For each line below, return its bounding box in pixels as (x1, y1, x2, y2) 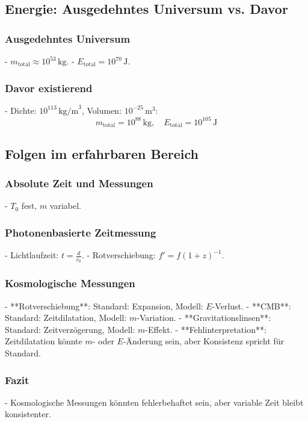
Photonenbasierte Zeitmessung (5, 225, 156, 240)
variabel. (49, 199, 82, 212)
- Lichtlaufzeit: (5, 249, 59, 261)
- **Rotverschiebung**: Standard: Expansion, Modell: (5, 299, 203, 312)
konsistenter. (5, 408, 51, 420)
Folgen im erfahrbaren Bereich (5, 144, 199, 163)
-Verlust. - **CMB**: (212, 299, 291, 312)
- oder (92, 335, 114, 347)
